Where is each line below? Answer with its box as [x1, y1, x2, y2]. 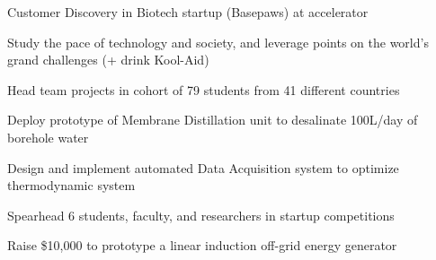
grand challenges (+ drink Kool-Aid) [7, 50, 209, 69]
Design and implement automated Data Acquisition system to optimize [7, 158, 399, 177]
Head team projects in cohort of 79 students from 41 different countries [7, 80, 400, 99]
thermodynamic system [7, 176, 136, 195]
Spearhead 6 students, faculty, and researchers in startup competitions [7, 205, 395, 224]
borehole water [7, 127, 89, 146]
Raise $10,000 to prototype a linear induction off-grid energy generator [7, 236, 397, 255]
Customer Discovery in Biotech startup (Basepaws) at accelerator [7, 3, 369, 21]
